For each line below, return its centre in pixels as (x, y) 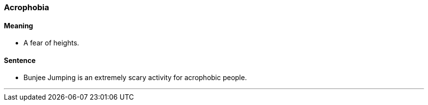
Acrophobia (27, 7)
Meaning (19, 25)
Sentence (20, 60)
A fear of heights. (51, 43)
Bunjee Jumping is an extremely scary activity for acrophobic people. (135, 78)
